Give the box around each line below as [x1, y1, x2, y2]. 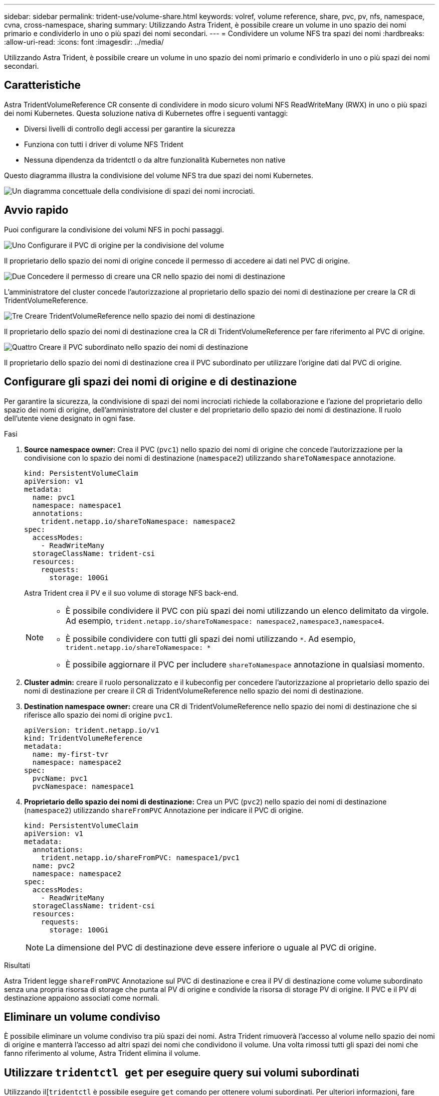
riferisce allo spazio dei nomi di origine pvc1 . [24, 710, 172, 719]
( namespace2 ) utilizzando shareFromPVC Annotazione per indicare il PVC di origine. [24, 805, 304, 814]
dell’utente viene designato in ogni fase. [4, 414, 135, 423]
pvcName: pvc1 [32, 774, 88, 782]
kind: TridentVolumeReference [24, 734, 143, 742]
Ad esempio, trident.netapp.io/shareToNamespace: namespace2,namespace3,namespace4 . [66, 615, 384, 626]
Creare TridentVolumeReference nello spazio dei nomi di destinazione [25, 311, 255, 320]
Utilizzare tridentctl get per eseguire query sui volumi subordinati [4, 1066, 359, 1079]
